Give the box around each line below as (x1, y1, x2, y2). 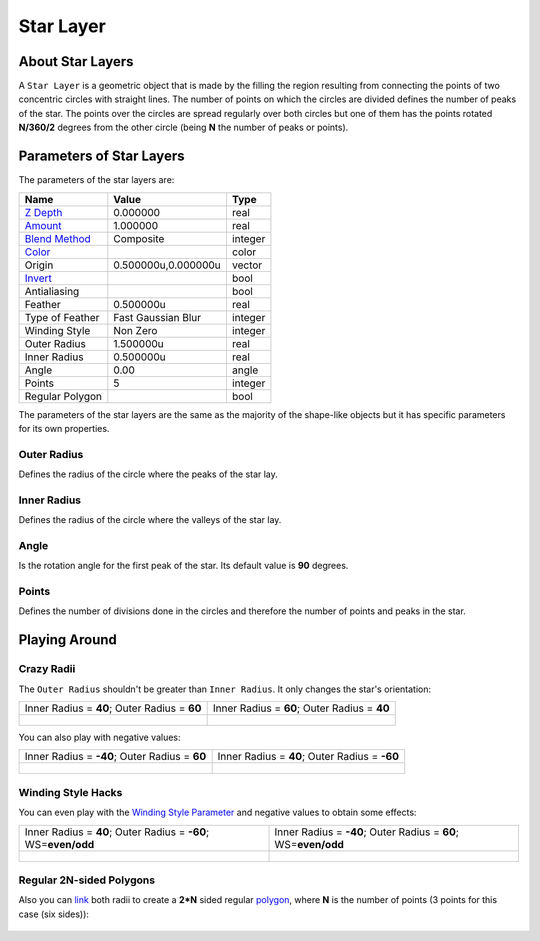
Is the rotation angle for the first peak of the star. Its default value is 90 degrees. (18, 560, 349, 572)
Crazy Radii (18, 662, 76, 676)
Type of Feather (24, 310, 100, 324)
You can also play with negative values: (18, 731, 181, 744)
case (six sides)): (18, 908, 90, 920)
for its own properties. (18, 422, 110, 434)
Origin (24, 258, 54, 272)
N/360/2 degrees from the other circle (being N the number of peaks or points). (18, 121, 349, 134)
